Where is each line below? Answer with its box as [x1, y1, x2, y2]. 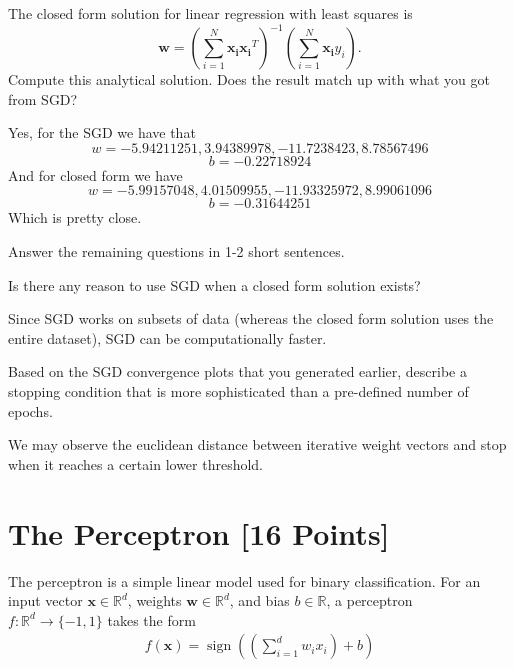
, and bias [229, 590, 290, 611]
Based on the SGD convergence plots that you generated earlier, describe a [8, 361, 467, 382]
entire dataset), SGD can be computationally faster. [8, 327, 327, 348]
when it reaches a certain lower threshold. [8, 453, 264, 474]
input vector [8, 590, 83, 611]
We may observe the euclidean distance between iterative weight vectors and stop [8, 434, 507, 455]
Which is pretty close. [8, 207, 142, 228]
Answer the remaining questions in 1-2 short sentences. [8, 241, 345, 262]
